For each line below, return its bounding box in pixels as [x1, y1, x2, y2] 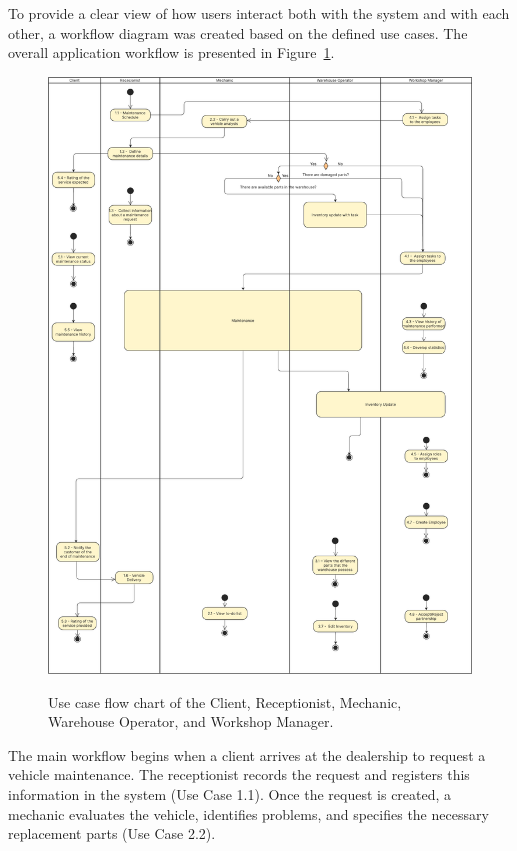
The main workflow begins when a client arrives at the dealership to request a [8, 744, 486, 765]
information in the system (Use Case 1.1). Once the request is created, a [8, 783, 452, 804]
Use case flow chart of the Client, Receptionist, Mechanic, [48, 691, 402, 712]
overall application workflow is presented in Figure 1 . [8, 42, 335, 63]
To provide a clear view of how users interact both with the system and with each [8, 3, 510, 23]
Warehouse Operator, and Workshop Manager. [48, 711, 334, 732]
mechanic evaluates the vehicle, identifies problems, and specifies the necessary [8, 803, 489, 824]
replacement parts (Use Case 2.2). [8, 823, 216, 844]
